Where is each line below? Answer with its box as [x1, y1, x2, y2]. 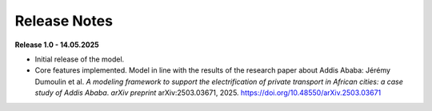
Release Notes [14, 12, 114, 30]
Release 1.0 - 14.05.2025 [14, 40, 99, 50]
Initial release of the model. [34, 54, 125, 64]
